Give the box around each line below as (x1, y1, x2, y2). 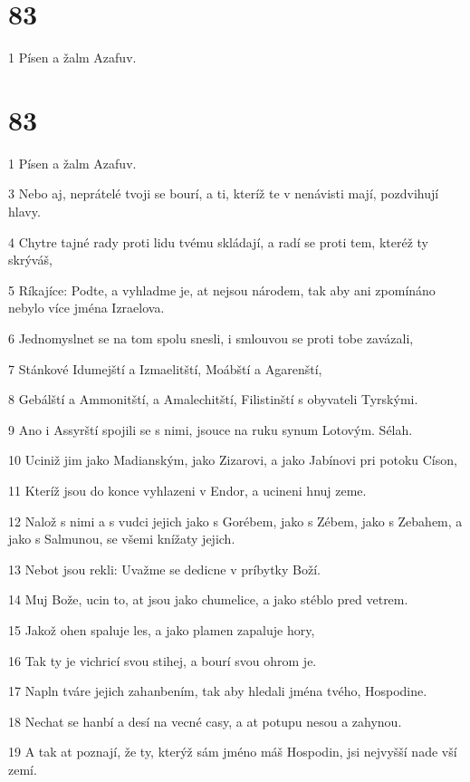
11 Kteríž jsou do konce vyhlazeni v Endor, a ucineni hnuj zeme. (8, 480, 367, 499)
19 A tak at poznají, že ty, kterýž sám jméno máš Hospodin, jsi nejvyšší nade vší (8, 742, 457, 761)
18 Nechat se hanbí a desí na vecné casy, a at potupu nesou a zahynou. (8, 711, 402, 730)
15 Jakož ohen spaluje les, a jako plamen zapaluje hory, (8, 620, 315, 639)
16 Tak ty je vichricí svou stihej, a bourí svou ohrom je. (8, 651, 317, 670)
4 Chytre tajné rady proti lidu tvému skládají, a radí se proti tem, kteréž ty (8, 232, 428, 251)
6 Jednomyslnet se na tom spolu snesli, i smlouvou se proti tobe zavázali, (8, 329, 414, 347)
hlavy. (8, 202, 41, 221)
